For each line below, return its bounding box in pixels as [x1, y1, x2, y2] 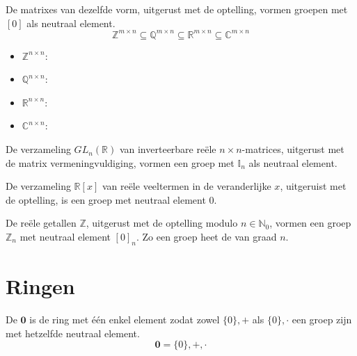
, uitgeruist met [280, 179, 347, 193]
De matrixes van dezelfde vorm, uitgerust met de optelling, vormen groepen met [6, 2, 348, 16]
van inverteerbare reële [119, 142, 216, 156]
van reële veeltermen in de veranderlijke [102, 179, 271, 193]
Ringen [6, 272, 75, 300]
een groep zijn [292, 311, 352, 326]
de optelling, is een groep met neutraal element [6, 192, 206, 207]
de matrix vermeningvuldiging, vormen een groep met [6, 155, 235, 170]
